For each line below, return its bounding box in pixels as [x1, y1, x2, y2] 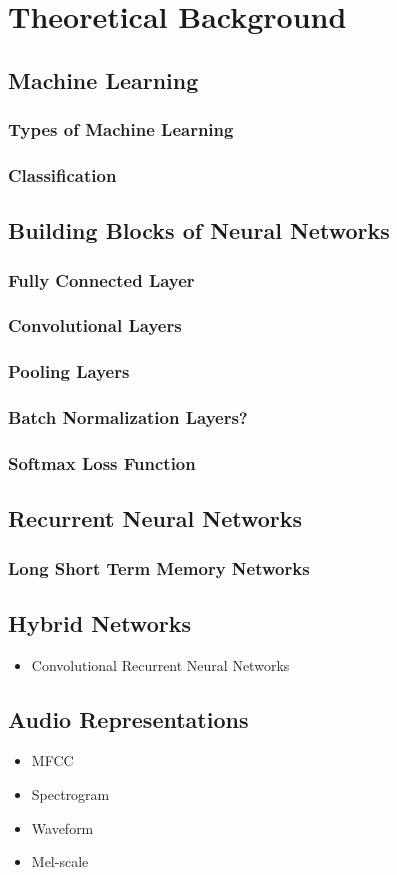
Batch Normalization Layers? [8, 405, 248, 430]
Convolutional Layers [8, 313, 182, 338]
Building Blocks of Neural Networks [8, 215, 390, 246]
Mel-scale [31, 851, 89, 872]
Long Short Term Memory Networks [8, 555, 310, 580]
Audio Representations [8, 703, 249, 734]
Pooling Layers [8, 359, 130, 384]
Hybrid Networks [8, 607, 191, 638]
